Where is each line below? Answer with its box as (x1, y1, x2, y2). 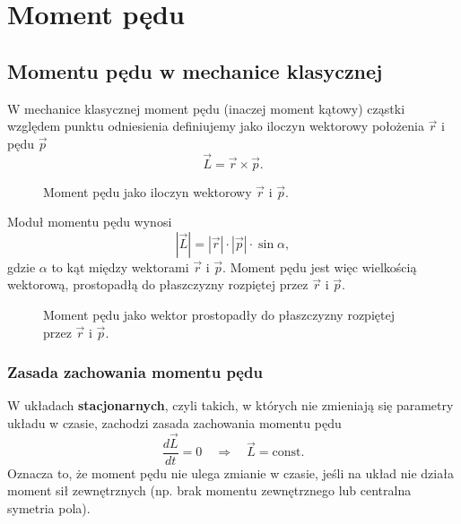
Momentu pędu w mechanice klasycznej (7, 56, 383, 84)
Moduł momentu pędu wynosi (7, 212, 172, 231)
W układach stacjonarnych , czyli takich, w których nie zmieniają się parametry (7, 396, 454, 415)
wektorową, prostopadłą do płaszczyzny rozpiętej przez (7, 275, 309, 294)
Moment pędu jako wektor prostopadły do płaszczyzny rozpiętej (43, 305, 395, 323)
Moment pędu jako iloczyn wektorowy (43, 182, 252, 201)
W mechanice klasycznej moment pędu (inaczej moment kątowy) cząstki (7, 99, 405, 117)
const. (272, 446, 305, 460)
